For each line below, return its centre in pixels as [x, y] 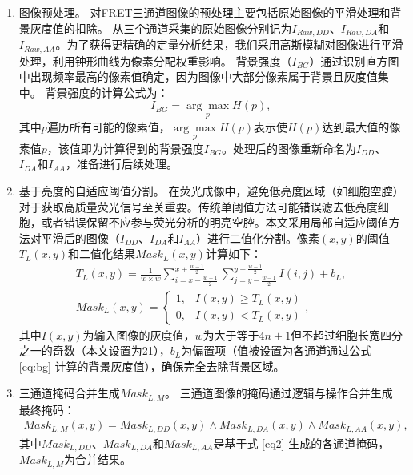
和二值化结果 [102, 254]
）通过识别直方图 [354, 60]
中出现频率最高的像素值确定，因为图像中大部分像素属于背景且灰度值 [198, 76]
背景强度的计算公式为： [107, 92]
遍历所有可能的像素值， [108, 126]
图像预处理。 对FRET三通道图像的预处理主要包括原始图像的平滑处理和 [204, 12]
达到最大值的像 [361, 126]
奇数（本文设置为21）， [111, 350]
